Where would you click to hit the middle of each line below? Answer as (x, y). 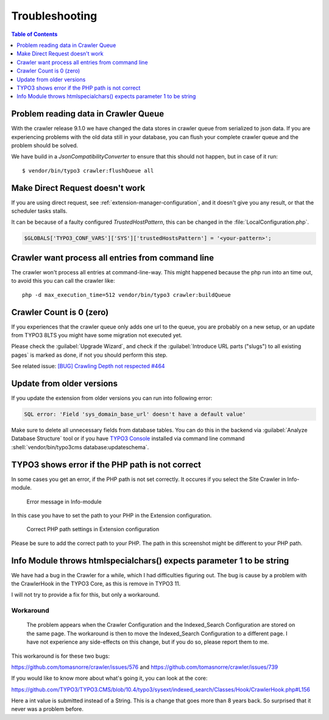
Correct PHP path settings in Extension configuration (93, 529)
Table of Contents (34, 34)
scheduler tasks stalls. (39, 211)
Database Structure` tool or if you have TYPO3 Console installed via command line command (128, 438)
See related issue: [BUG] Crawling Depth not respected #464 (88, 366)
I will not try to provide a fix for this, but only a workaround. (86, 595)
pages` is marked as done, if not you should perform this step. (89, 355)
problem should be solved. (45, 145)
